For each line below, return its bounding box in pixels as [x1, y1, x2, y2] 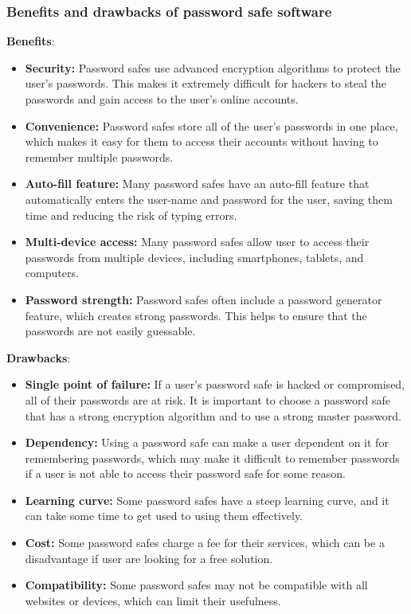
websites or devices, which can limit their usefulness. [25, 592, 281, 608]
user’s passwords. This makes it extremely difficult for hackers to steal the [25, 75, 386, 92]
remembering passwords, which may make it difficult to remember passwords [25, 449, 400, 466]
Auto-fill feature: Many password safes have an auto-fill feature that [25, 175, 370, 192]
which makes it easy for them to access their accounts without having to [25, 133, 378, 150]
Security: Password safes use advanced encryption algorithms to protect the [25, 59, 401, 76]
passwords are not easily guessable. [25, 323, 196, 339]
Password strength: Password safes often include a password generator [25, 291, 382, 307]
